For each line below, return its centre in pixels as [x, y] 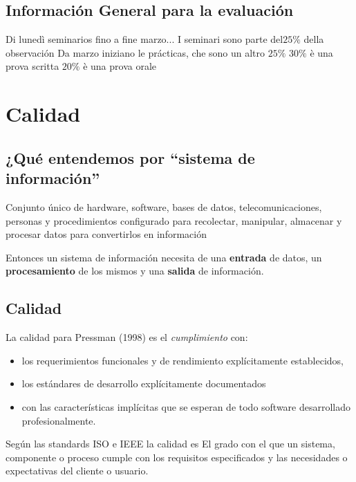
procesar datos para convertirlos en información [106, 234]
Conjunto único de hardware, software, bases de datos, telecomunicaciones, [164, 206]
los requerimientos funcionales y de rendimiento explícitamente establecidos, [183, 360]
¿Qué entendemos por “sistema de [130, 157]
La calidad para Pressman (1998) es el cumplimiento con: [127, 337]
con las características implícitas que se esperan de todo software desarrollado [186, 406]
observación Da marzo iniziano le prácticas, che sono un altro [135, 52]
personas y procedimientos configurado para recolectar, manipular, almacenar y [174, 220]
